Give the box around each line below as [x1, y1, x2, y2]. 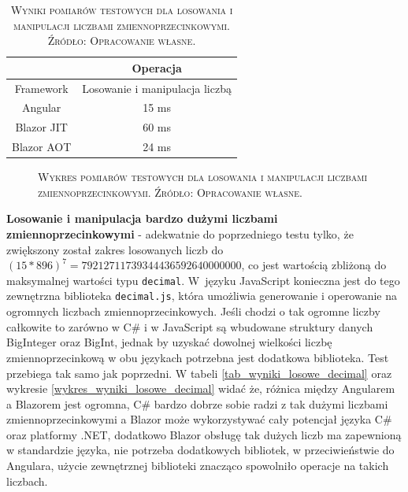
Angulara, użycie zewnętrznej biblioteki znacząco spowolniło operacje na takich [6, 457, 389, 474]
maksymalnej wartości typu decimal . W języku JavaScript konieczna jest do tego [6, 272, 400, 288]
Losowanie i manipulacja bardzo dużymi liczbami [6, 210, 278, 227]
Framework [14, 80, 69, 96]
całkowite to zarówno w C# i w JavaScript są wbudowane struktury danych [6, 318, 373, 335]
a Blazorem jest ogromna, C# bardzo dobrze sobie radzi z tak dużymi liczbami [6, 395, 388, 412]
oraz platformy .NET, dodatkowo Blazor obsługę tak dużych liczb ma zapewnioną [6, 426, 402, 442]
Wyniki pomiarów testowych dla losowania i [10, 2, 233, 17]
